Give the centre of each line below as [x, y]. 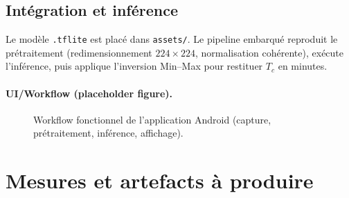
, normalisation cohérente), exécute [269, 52]
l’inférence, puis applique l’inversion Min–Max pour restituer [134, 66]
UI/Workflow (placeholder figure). [89, 93]
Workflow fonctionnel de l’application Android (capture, [152, 119]
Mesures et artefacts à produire [160, 180]
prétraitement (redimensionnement [79, 52]
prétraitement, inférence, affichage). [108, 133]
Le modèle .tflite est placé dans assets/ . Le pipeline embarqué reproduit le [172, 39]
